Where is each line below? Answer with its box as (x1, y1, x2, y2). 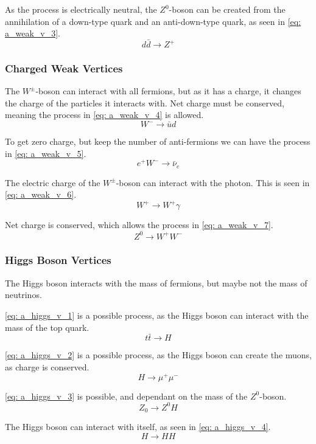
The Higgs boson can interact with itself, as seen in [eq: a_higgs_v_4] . (5, 420, 271, 433)
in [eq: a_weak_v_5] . (5, 147, 86, 159)
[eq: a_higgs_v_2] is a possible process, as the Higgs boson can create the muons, (5, 349, 312, 361)
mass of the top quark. (5, 321, 90, 333)
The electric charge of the (5, 176, 100, 189)
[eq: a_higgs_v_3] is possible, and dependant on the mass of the (5, 389, 248, 402)
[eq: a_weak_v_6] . (5, 188, 77, 201)
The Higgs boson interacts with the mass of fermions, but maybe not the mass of (5, 276, 307, 289)
